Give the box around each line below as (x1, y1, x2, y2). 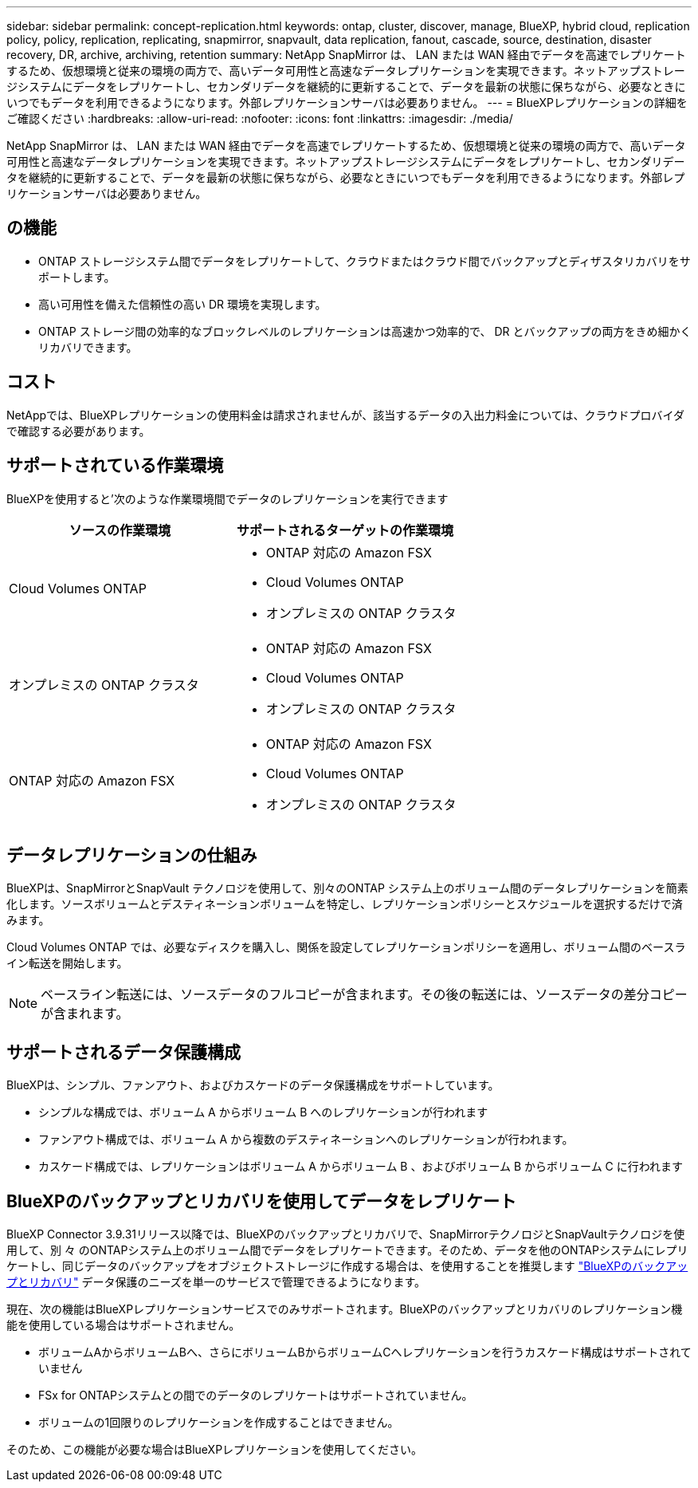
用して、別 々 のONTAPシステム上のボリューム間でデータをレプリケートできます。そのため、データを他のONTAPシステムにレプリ (6, 1243, 688, 1258)
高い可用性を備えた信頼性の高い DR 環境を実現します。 (38, 297, 327, 311)
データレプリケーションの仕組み (6, 844, 257, 865)
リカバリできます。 (38, 340, 138, 354)
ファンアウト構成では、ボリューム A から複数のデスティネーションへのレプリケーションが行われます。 (38, 1132, 574, 1147)
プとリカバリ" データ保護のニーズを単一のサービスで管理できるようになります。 (6, 1275, 426, 1289)
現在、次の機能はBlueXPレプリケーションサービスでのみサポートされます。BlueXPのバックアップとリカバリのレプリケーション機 (6, 1302, 683, 1317)
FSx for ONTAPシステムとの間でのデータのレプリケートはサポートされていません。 (38, 1388, 473, 1403)
